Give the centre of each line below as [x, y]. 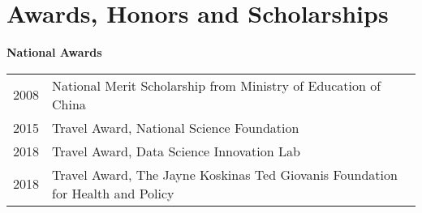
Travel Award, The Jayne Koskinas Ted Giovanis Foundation [225, 174]
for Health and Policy [113, 193]
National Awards [54, 52]
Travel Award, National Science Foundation [176, 127]
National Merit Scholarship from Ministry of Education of [217, 85]
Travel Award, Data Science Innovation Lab [176, 151]
